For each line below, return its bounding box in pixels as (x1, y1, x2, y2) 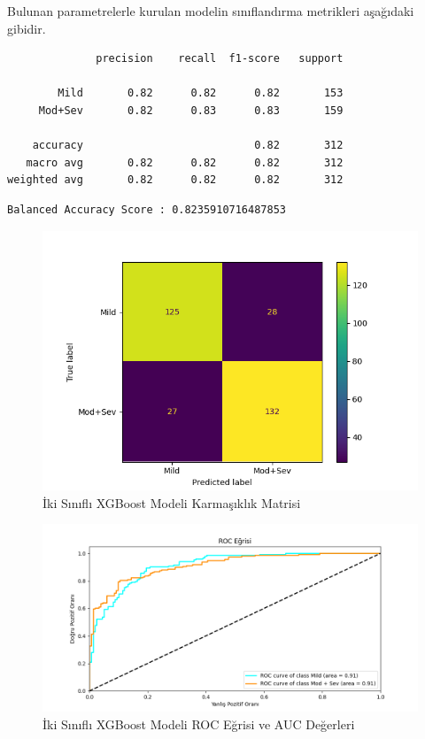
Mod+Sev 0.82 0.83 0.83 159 (38, 104, 344, 117)
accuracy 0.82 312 (32, 139, 344, 152)
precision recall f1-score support (96, 52, 344, 65)
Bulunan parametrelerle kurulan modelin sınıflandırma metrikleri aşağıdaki (7, 2, 414, 19)
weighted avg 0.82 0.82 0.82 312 (7, 173, 344, 187)
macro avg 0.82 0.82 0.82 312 (26, 156, 344, 169)
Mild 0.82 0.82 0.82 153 (58, 87, 344, 100)
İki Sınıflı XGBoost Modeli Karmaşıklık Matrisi (42, 493, 301, 512)
